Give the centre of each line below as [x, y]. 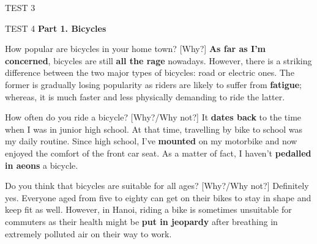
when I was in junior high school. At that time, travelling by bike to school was [154, 129]
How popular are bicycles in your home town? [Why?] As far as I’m [136, 49]
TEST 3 [20, 7]
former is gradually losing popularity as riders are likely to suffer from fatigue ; [153, 84]
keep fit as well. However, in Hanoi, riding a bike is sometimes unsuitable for [148, 209]
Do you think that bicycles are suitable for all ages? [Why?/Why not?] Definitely [157, 186]
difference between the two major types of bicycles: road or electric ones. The [150, 72]
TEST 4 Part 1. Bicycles [56, 28]
